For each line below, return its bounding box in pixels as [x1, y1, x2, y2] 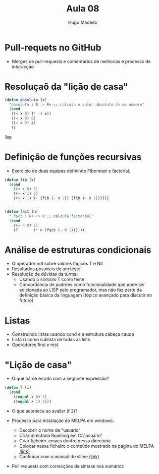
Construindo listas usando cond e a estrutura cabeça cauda [11, 331, 134, 337]
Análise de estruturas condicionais [4, 244, 152, 255]
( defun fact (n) [4, 209, 38, 214]
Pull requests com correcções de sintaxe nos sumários [11, 463, 124, 469]
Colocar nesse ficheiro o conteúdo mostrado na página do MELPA [19, 443, 154, 449]
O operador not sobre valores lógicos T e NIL [11, 261, 105, 267]
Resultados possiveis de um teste [11, 266, 81, 272]
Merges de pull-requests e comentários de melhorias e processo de [11, 58, 151, 64]
